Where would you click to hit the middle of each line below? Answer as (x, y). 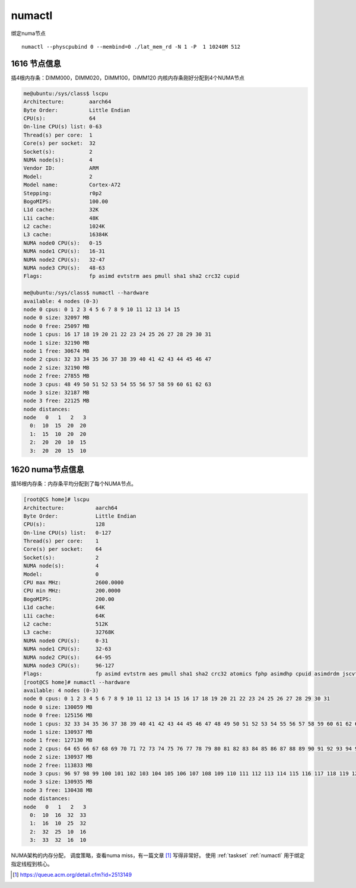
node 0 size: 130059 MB (58, 707)
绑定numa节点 (28, 33)
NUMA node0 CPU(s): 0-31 (66, 640)
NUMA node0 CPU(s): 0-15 (63, 243)
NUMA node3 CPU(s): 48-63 (64, 268)
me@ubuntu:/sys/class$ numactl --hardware (86, 293)
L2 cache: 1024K (64, 226)
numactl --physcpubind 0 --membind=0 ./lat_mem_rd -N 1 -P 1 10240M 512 (131, 47)
